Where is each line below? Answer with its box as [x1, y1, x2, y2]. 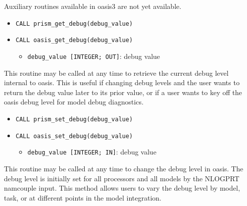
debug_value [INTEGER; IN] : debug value [27, 147, 156, 157]
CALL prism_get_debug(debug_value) [15, 20, 133, 27]
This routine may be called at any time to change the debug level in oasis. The [4, 163, 244, 173]
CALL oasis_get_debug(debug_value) [15, 37, 133, 44]
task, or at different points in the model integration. [4, 192, 162, 203]
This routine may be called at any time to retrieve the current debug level [4, 67, 229, 78]
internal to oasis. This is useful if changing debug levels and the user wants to [4, 77, 240, 88]
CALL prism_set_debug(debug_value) [15, 115, 133, 123]
